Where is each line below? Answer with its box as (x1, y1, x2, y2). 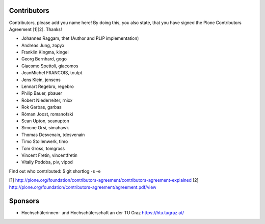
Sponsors (9, 197, 39, 205)
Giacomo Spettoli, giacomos (21, 63, 79, 69)
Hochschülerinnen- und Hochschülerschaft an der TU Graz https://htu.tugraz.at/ (21, 210, 184, 216)
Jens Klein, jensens (21, 77, 61, 83)
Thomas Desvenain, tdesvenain (21, 132, 85, 138)
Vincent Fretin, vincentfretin (21, 152, 78, 158)
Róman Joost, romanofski (21, 111, 73, 117)
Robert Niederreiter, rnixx (21, 97, 73, 103)
